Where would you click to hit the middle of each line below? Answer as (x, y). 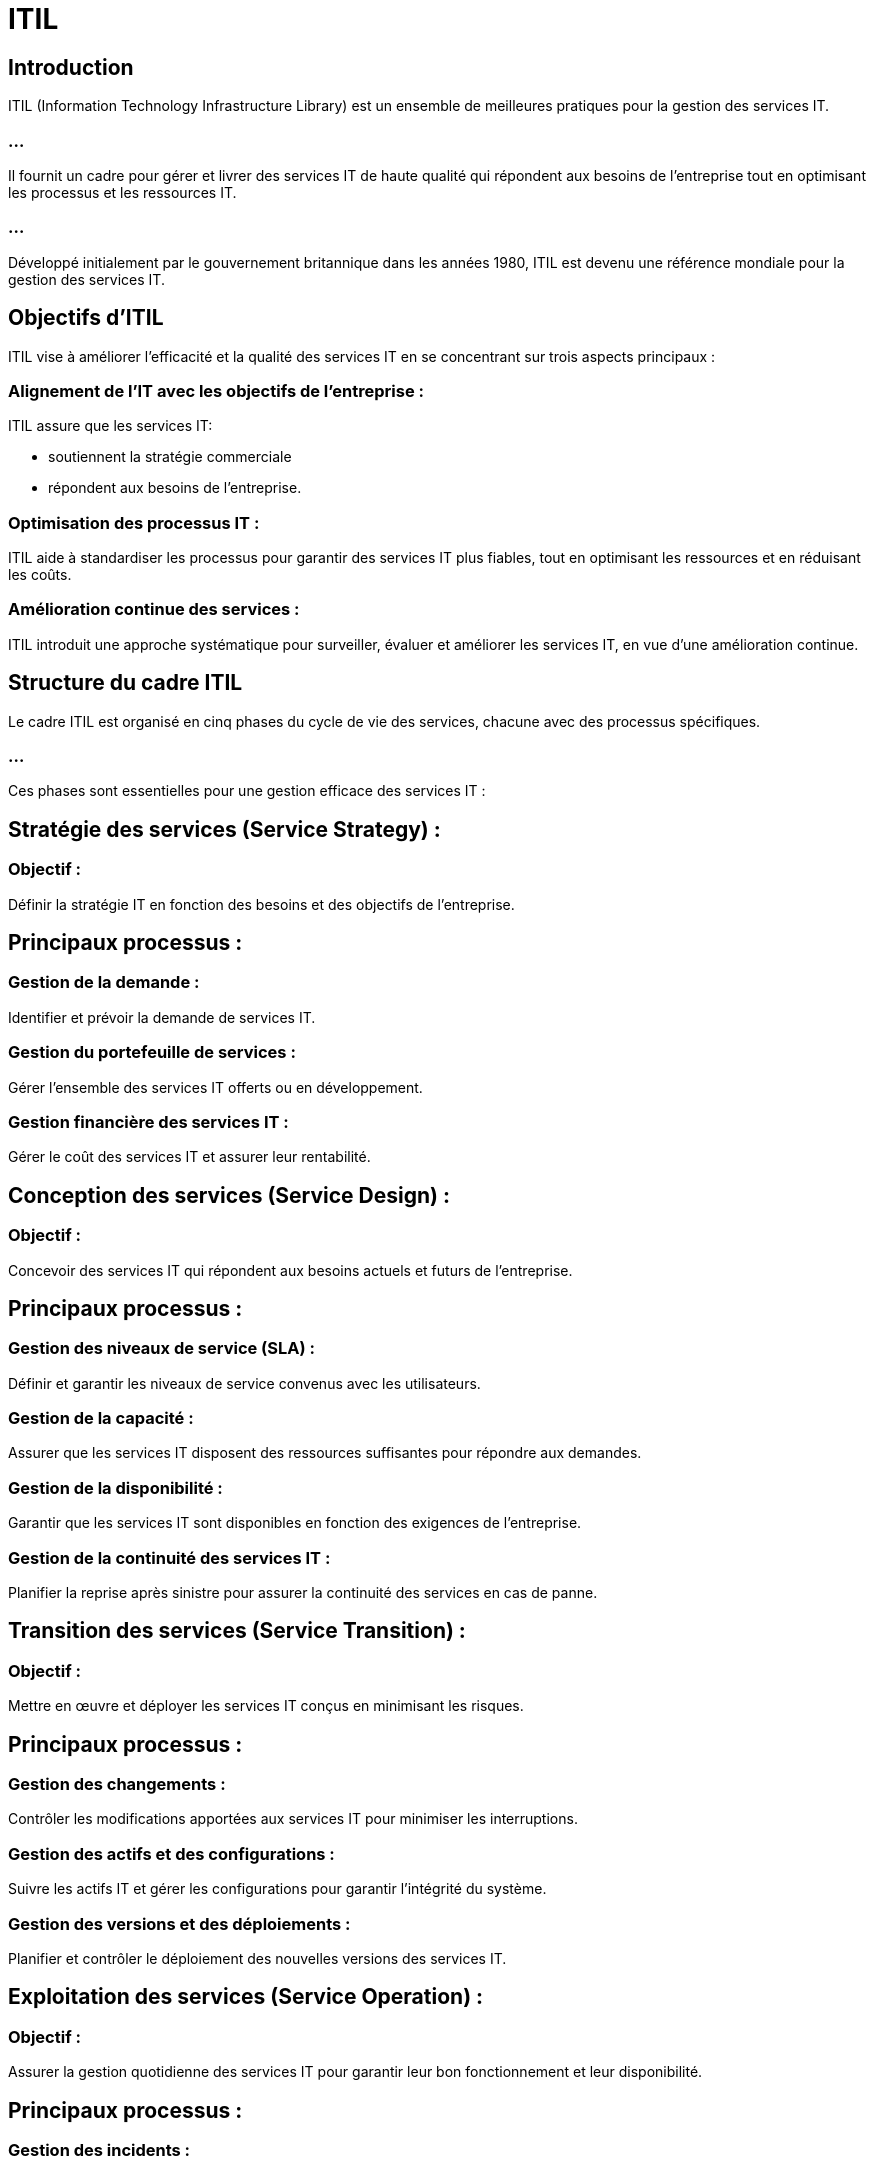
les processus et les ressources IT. (122, 192)
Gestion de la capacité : (101, 1418)
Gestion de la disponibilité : (115, 1487)
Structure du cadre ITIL (125, 683)
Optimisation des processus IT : (134, 522)
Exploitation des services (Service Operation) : (246, 1997)
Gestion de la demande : (104, 982)
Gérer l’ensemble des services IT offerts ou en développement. (215, 1087)
